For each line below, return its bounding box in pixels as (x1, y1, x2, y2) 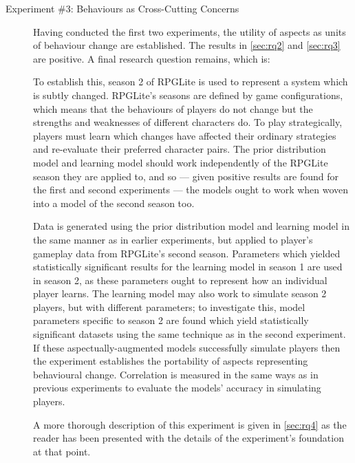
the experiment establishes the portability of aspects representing (33, 354, 308, 368)
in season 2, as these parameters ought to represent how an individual (33, 272, 327, 287)
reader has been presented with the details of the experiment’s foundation (33, 431, 344, 445)
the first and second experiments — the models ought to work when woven (33, 182, 349, 197)
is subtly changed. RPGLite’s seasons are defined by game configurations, (33, 87, 343, 102)
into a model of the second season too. (33, 195, 195, 210)
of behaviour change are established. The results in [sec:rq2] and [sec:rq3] (33, 38, 341, 52)
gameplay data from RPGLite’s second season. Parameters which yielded (33, 246, 341, 260)
